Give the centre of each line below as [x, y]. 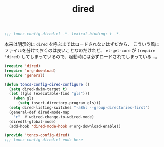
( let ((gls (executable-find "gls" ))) [50, 94]
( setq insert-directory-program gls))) [59, 103]
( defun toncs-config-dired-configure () [47, 84]
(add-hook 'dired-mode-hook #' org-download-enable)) [65, 126]
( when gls [24, 98]
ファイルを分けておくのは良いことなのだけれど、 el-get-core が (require [80, 50]
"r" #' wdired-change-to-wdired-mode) [54, 117]
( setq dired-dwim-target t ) [38, 89]
